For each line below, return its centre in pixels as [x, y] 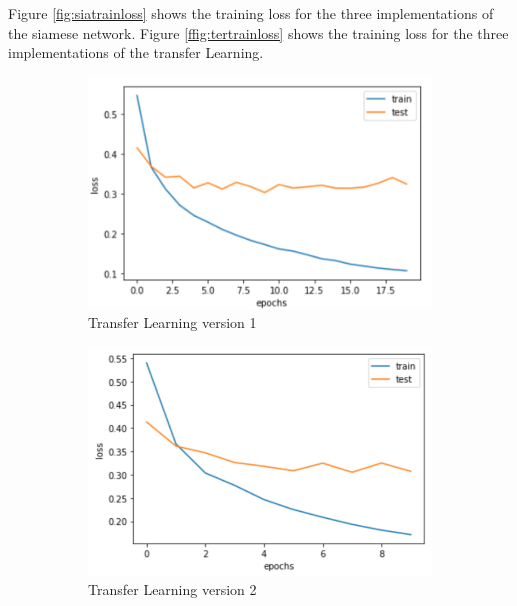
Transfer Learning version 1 [172, 322]
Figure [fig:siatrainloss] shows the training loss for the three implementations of [251, 13]
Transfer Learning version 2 [172, 589]
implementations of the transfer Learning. [136, 52]
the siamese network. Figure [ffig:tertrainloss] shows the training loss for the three [258, 32]
